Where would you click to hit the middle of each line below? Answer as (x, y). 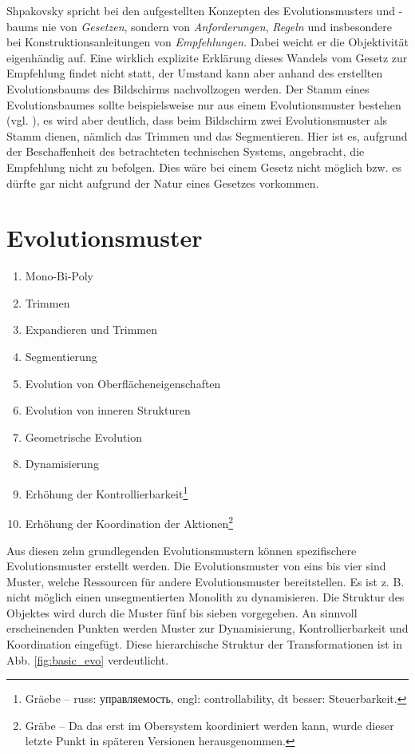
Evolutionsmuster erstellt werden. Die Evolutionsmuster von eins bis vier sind (196, 566)
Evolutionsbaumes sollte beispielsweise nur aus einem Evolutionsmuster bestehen (204, 104)
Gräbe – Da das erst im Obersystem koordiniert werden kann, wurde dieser (209, 725)
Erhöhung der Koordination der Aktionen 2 (129, 522)
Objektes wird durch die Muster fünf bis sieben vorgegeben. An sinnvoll (182, 612)
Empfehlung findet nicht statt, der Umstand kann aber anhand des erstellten (195, 73)
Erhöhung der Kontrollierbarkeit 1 (107, 492)
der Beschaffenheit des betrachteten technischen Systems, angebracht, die (186, 151)
